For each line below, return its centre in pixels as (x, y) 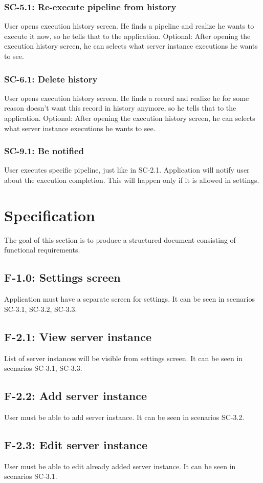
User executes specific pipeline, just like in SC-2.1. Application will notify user (127, 170)
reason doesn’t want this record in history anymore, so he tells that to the (120, 108)
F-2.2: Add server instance (75, 396)
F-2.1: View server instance (78, 336)
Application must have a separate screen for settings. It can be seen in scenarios (129, 299)
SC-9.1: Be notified (44, 151)
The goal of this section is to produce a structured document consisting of (120, 239)
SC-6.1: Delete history (51, 79)
